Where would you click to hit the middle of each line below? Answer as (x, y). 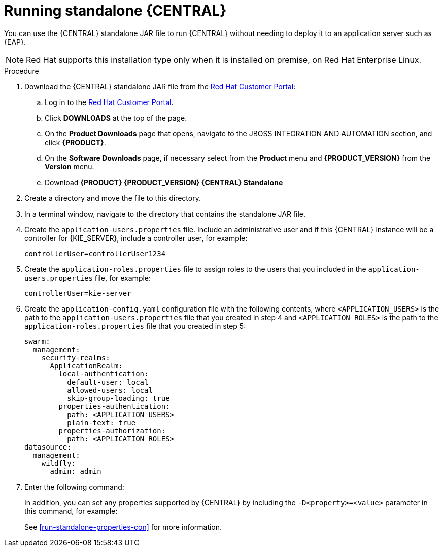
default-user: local (108, 382)
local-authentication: (104, 374)
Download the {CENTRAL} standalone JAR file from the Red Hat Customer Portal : (160, 86)
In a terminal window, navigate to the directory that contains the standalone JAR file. (165, 214)
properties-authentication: (114, 406)
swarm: (37, 341)
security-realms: (76, 357)
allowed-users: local (110, 390)
